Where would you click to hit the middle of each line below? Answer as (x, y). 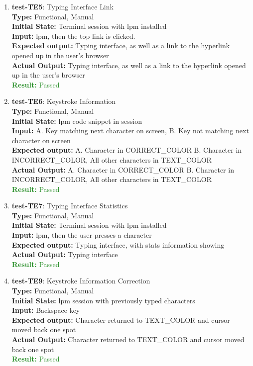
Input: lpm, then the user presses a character (82, 235)
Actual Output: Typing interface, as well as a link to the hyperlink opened (129, 65)
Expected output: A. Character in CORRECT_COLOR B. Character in (127, 150)
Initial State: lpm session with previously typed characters (103, 300)
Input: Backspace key (46, 310)
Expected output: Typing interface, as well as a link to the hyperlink (121, 46)
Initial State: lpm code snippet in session (77, 121)
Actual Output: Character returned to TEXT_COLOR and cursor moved (128, 339)
